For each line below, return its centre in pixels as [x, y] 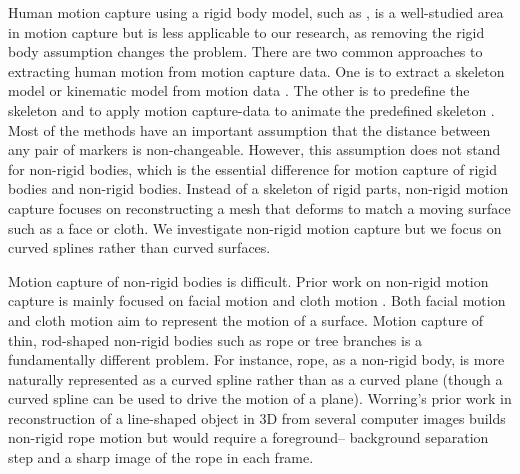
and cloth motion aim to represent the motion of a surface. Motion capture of [246, 319]
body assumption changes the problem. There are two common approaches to [245, 51]
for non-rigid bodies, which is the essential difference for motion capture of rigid [253, 168]
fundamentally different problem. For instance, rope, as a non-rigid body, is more [256, 359]
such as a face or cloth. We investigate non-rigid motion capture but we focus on [255, 227]
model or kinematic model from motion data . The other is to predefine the [239, 90]
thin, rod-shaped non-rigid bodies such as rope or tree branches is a [215, 339]
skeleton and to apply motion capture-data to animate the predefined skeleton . [251, 109]
